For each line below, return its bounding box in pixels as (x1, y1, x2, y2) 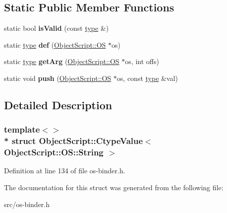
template (4, 123, 40, 136)
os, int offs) (125, 56, 159, 67)
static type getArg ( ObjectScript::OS (4, 56, 119, 67)
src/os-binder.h (4, 199, 50, 209)
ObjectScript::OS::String (4, 146, 104, 158)
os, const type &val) (116, 72, 178, 83)
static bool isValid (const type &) (4, 23, 109, 33)
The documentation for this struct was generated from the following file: (4, 182, 224, 193)
